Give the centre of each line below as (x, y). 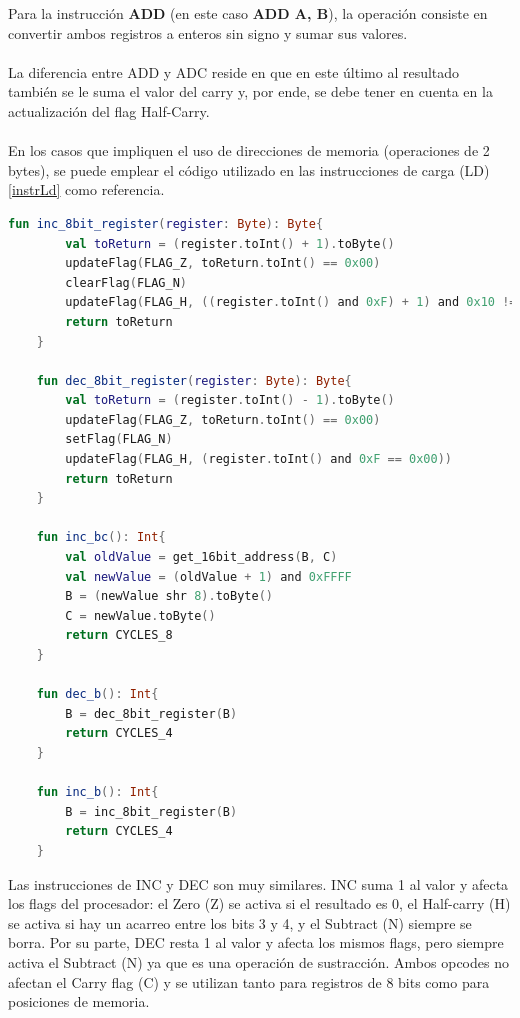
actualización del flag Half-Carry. (109, 110)
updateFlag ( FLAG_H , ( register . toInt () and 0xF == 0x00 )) (258, 459)
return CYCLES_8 (119, 635)
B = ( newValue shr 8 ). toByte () (169, 596)
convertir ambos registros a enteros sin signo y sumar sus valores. (208, 32)
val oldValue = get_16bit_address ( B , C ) (201, 557)
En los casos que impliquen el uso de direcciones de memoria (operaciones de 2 (249, 150)
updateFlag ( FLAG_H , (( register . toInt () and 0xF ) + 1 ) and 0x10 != (291, 302)
